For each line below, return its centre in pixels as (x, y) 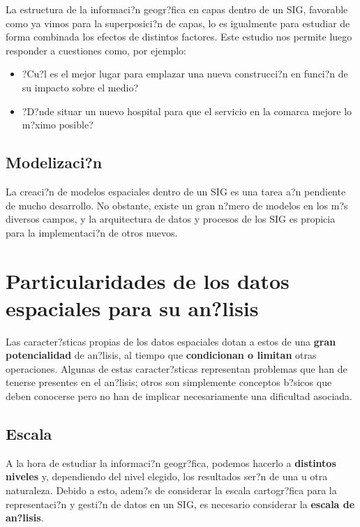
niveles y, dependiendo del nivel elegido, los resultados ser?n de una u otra (167, 476)
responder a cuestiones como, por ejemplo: (96, 50)
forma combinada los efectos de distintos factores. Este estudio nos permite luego (179, 37)
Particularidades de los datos (148, 280)
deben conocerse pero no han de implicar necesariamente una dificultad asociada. (179, 396)
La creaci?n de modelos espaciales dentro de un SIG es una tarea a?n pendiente (176, 191)
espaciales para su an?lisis (132, 307)
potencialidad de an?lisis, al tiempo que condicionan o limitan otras (161, 355)
